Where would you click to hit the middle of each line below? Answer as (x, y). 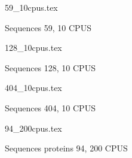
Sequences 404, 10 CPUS (50, 107)
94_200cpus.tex (33, 128)
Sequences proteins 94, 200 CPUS (66, 148)
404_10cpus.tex (33, 88)
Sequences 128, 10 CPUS (50, 67)
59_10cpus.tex (31, 7)
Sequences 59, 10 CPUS (48, 27)
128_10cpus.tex (33, 48)
